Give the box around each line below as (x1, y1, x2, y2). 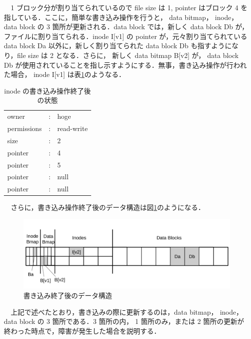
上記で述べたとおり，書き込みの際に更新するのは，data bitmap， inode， (10, 306, 243, 317)
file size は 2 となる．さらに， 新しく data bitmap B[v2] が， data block (17, 50, 239, 60)
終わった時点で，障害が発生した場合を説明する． (4, 325, 161, 336)
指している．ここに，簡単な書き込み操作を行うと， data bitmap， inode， (4, 12, 238, 22)
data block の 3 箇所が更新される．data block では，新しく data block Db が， (4, 21, 249, 32)
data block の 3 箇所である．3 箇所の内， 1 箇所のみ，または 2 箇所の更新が (4, 316, 244, 326)
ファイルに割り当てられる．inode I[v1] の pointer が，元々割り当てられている (4, 31, 248, 41)
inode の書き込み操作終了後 (4, 85, 91, 95)
